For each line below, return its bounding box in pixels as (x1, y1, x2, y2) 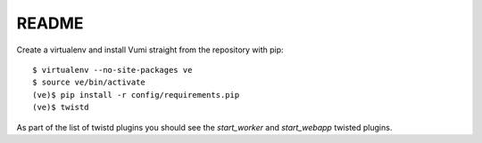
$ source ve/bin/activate (32, 77, 146, 88)
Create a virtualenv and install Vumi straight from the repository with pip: (16, 44, 285, 55)
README (16, 13, 84, 33)
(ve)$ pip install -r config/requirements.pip (32, 90, 240, 99)
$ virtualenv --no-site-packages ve (32, 65, 193, 75)
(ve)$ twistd (32, 102, 89, 113)
